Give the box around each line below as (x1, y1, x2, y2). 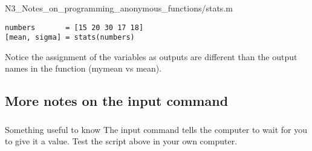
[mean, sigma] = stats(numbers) (5, 33, 135, 42)
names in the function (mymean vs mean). (5, 62, 162, 75)
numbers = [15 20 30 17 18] (5, 23, 144, 32)
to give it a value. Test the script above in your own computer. (5, 135, 238, 147)
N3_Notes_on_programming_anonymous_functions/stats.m (5, 1, 233, 14)
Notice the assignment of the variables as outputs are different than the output (5, 50, 297, 63)
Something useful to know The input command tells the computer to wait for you (5, 123, 307, 135)
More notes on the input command (5, 91, 229, 110)
